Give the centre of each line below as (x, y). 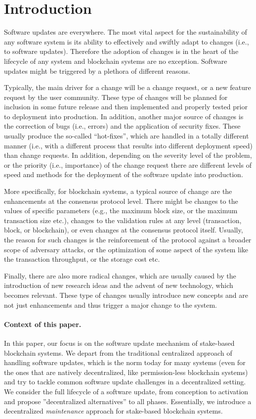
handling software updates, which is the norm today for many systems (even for (125, 362)
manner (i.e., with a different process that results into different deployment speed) (128, 145)
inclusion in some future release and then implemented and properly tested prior (126, 107)
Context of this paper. (43, 324)
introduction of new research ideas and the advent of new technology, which (119, 285)
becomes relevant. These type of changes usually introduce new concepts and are (126, 295)
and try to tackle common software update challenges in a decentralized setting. (125, 382)
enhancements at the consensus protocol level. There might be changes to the (121, 201)
